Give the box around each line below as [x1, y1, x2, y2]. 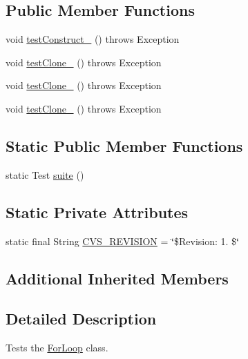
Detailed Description [6, 308, 157, 329]
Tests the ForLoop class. [6, 340, 108, 355]
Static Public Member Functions [6, 135, 243, 156]
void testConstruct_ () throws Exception [6, 32, 180, 46]
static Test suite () [6, 167, 84, 182]
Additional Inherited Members [6, 267, 229, 289]
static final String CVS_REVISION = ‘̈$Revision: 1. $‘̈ [6, 233, 239, 248]
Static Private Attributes [6, 201, 189, 222]
